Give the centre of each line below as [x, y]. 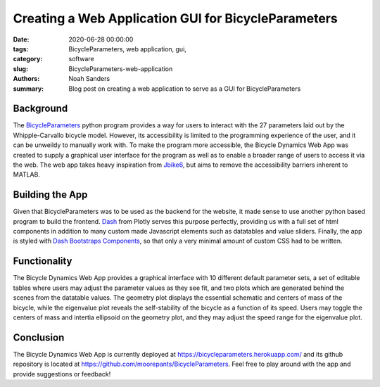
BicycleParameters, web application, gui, [127, 49]
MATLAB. [26, 175]
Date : [21, 39]
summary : [28, 89]
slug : [20, 69]
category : [28, 59]
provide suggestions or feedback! [62, 374]
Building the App [50, 195]
